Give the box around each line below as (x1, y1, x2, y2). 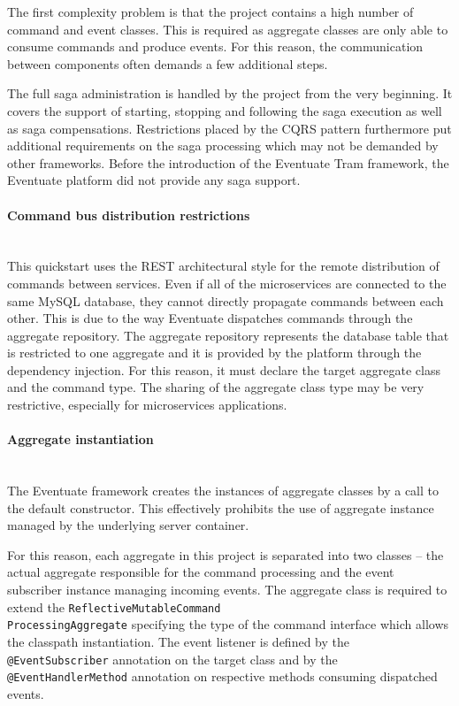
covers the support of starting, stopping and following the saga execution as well (7, 101, 442, 119)
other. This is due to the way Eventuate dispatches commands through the (7, 309, 413, 327)
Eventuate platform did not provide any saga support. (7, 171, 301, 189)
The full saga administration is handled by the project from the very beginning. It (7, 84, 453, 103)
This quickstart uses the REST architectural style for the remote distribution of (7, 257, 440, 275)
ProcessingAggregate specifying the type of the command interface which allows (7, 615, 449, 633)
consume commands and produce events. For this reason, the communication (7, 37, 424, 56)
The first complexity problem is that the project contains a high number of (7, 3, 414, 20)
